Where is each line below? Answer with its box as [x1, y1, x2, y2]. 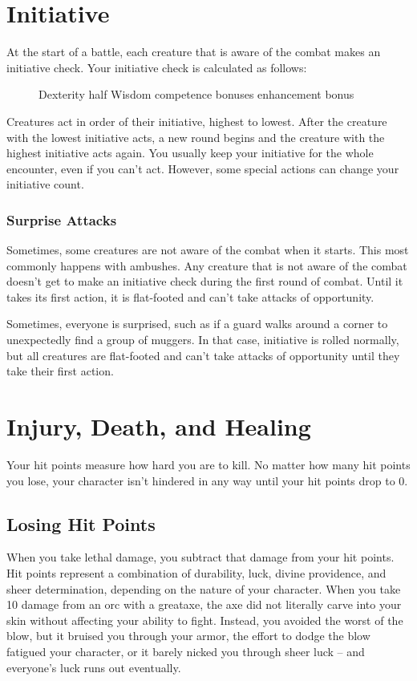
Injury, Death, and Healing [6, 410, 311, 443]
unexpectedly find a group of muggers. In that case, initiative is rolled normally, [6, 331, 399, 348]
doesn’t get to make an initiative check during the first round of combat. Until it [6, 273, 403, 290]
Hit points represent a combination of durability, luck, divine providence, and [6, 564, 387, 581]
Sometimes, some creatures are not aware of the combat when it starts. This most [6, 241, 409, 258]
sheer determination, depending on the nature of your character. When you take [6, 580, 401, 597]
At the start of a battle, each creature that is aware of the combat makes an [6, 43, 381, 60]
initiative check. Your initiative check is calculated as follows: [6, 59, 307, 75]
